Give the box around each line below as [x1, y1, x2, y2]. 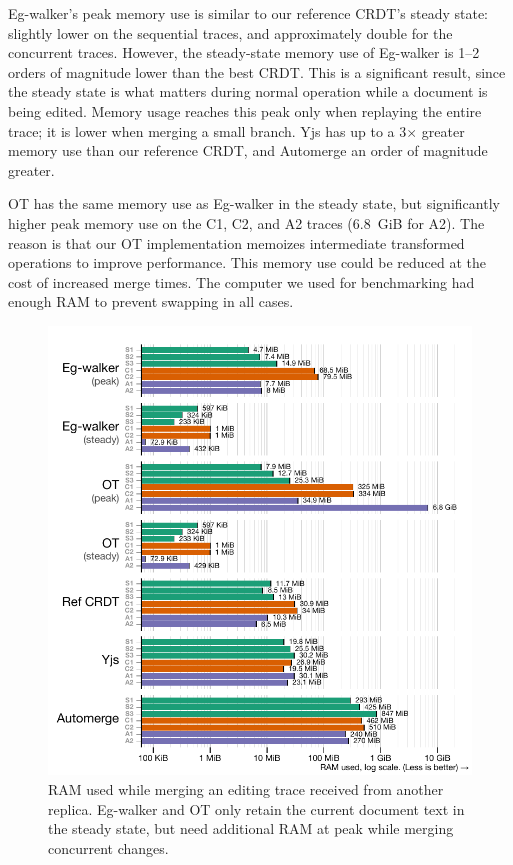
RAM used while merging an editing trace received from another [48, 778, 444, 799]
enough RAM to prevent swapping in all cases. [8, 291, 294, 312]
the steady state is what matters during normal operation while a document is [8, 81, 488, 102]
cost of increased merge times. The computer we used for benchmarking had [8, 271, 475, 292]
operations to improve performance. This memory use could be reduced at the [8, 252, 487, 273]
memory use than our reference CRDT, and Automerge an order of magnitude [8, 140, 488, 161]
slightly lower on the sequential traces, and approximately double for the [8, 22, 453, 43]
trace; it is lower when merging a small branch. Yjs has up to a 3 [8, 120, 407, 141]
